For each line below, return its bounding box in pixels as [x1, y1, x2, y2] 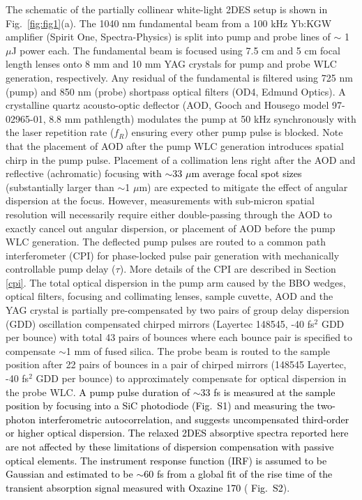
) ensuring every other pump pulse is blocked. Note [124, 125, 343, 139]
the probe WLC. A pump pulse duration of [6, 384, 190, 399]
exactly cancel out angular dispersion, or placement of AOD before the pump [6, 220, 335, 235]
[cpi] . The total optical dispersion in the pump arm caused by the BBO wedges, [6, 275, 346, 289]
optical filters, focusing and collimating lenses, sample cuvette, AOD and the [6, 289, 333, 303]
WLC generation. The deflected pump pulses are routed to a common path [6, 234, 326, 249]
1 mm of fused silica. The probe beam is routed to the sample [66, 343, 331, 358]
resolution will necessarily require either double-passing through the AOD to [6, 206, 332, 221]
